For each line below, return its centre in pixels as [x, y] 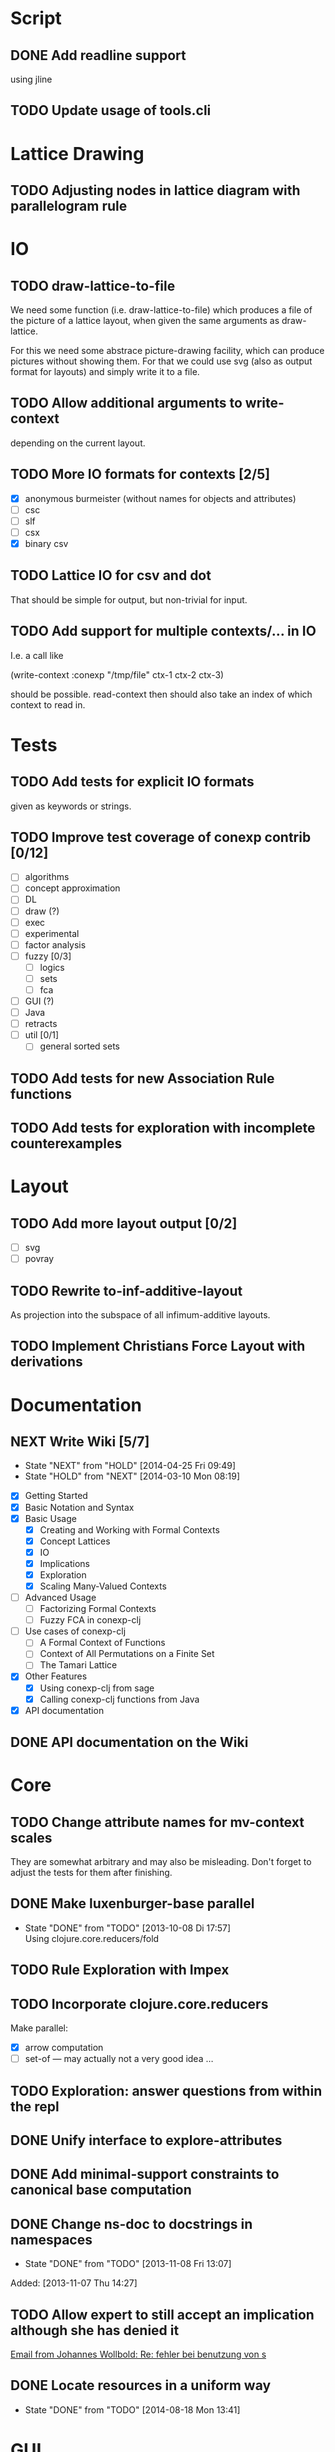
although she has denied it [95, 2330]
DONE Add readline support [98, 55]
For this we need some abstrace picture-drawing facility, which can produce [167, 350]
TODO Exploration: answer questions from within [166, 2090]
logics [52, 967]
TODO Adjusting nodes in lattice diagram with [155, 190]
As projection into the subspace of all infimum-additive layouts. [140, 1315]
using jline [31, 79]
